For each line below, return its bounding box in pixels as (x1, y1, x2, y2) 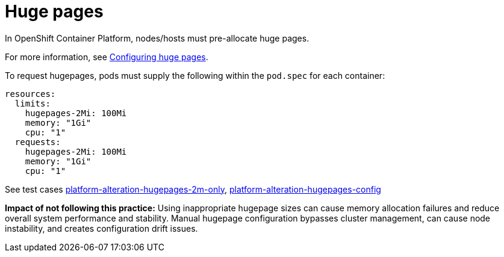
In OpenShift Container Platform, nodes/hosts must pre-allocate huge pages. (5, 33, 310, 43)
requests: (14, 137, 61, 147)
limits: (14, 98, 51, 108)
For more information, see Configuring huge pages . (5, 51, 208, 62)
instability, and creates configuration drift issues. (5, 223, 198, 234)
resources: (5, 88, 56, 99)
